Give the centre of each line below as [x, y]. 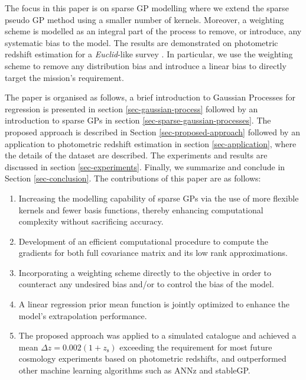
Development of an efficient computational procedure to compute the [143, 241]
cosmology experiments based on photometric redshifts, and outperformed [152, 358]
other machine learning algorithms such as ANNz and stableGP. [134, 370]
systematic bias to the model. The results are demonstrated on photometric [141, 42]
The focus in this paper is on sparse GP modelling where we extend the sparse [147, 8]
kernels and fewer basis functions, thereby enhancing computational [141, 210]
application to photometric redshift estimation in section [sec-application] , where [151, 143]
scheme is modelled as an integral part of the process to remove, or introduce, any [153, 31]
